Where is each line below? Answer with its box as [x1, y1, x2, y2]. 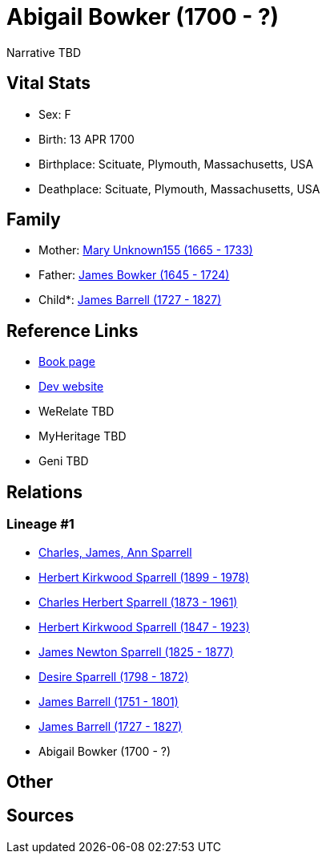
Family [6, 209, 61, 230]
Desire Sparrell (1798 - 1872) [38, 669, 189, 684]
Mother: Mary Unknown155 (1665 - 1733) [38, 243, 253, 258]
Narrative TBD [6, 45, 81, 59]
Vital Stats [6, 73, 91, 94]
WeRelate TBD [38, 404, 115, 419]
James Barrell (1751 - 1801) [38, 694, 179, 708]
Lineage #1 [6, 516, 74, 533]
